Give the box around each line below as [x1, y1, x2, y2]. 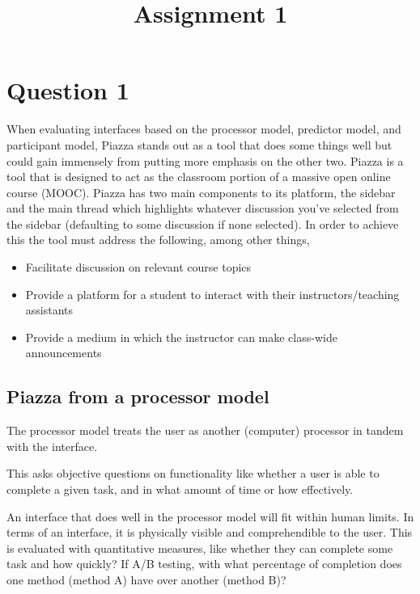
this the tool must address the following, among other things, [6, 231, 310, 248]
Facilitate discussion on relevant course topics [25, 259, 252, 276]
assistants [25, 301, 74, 318]
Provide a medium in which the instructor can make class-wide [25, 328, 337, 345]
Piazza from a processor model [6, 384, 269, 409]
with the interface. [6, 437, 98, 454]
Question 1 [6, 74, 129, 107]
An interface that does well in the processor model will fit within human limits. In [6, 508, 414, 524]
